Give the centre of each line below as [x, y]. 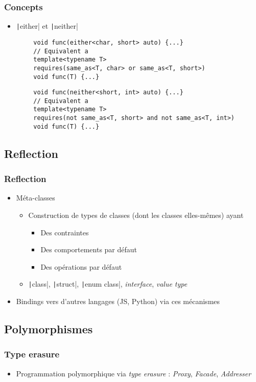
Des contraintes [65, 232]
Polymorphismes [49, 329]
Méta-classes [36, 198]
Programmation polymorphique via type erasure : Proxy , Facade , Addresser [134, 373]
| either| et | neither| [47, 26]
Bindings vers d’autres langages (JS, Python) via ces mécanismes [118, 301]
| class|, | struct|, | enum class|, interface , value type [108, 284]
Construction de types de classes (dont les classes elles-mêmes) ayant [136, 215]
